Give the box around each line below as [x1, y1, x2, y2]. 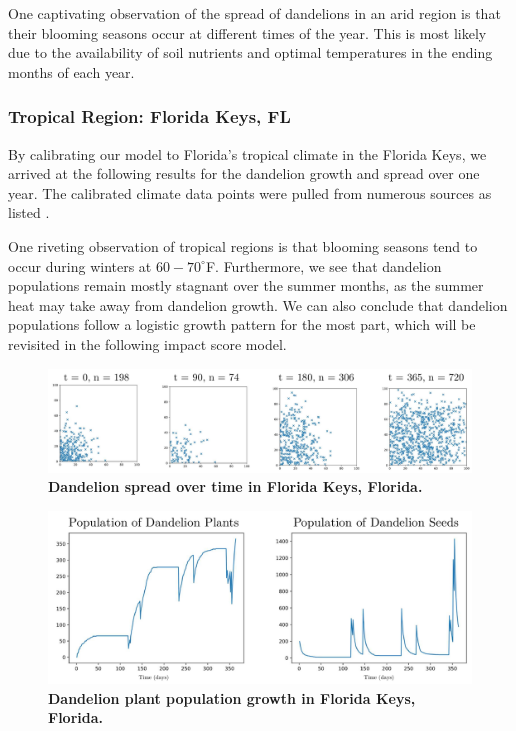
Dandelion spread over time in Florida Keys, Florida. [48, 476, 423, 497]
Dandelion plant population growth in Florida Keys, [48, 687, 416, 708]
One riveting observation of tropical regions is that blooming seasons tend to [8, 235, 478, 256]
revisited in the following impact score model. [8, 333, 287, 354]
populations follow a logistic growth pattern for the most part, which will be [8, 314, 476, 335]
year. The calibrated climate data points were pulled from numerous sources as [8, 182, 492, 203]
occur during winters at [8, 255, 152, 276]
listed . [8, 202, 50, 223]
